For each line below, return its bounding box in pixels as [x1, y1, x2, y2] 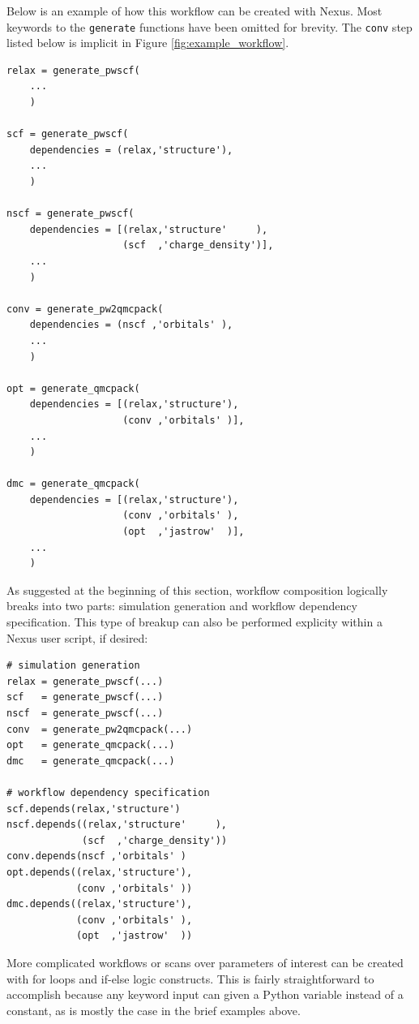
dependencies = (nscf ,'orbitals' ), [29, 319, 233, 331]
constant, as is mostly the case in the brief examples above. [6, 1001, 301, 1018]
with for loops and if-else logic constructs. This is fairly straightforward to [6, 970, 374, 987]
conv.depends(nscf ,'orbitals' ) [6, 850, 186, 863]
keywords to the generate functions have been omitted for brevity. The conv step [6, 18, 413, 35]
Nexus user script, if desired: [6, 629, 148, 646]
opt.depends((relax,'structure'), [6, 866, 193, 878]
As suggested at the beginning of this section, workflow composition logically [6, 581, 388, 598]
